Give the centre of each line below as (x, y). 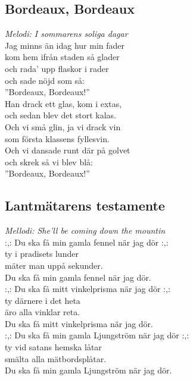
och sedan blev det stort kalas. (60, 115)
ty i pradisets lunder (42, 254)
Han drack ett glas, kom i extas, (63, 103)
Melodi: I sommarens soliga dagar (66, 34)
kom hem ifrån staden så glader (62, 57)
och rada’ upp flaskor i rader (57, 68)
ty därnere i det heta (43, 300)
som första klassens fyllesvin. (57, 138)
